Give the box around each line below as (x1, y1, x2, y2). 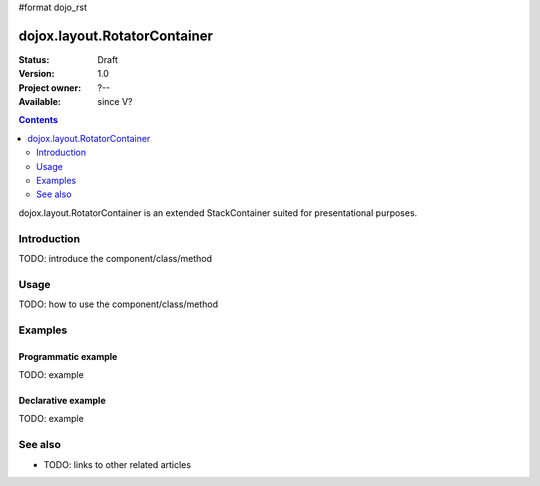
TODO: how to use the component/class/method (18, 298, 219, 310)
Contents (18, 114, 59, 126)
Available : (18, 96, 62, 108)
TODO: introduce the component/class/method (18, 252, 212, 264)
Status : (18, 53, 50, 65)
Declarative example (18, 395, 106, 407)
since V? (97, 96, 133, 108)
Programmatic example (18, 350, 118, 362)
